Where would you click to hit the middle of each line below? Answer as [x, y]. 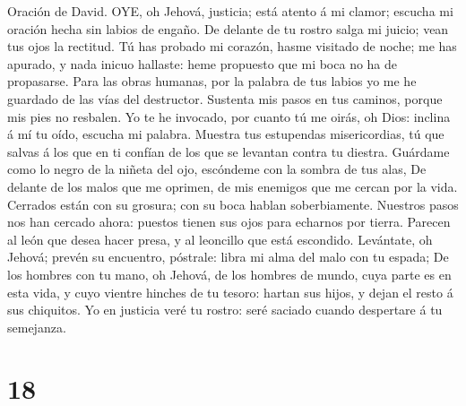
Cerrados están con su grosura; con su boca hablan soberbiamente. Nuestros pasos [233, 204]
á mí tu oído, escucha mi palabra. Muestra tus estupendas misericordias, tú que [226, 134]
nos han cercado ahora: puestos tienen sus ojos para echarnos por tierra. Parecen [229, 222]
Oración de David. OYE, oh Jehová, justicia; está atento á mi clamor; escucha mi [230, 11]
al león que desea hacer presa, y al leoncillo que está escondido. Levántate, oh [220, 239]
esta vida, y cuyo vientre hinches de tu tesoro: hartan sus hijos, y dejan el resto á [230, 292]
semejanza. [37, 327]
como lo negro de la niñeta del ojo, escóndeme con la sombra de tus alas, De [217, 169]
